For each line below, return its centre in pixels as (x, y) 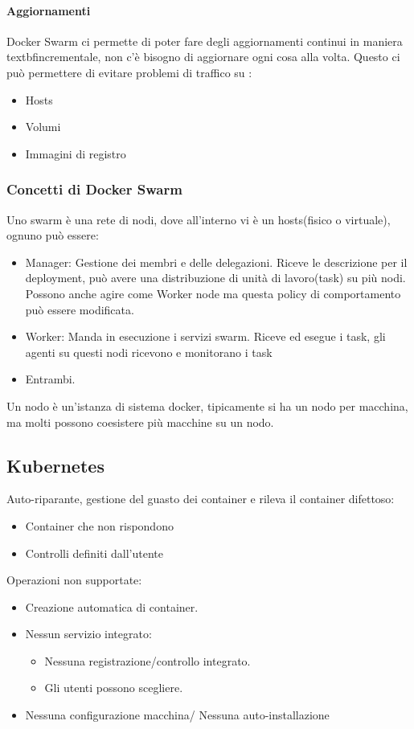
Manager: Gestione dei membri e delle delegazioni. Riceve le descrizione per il (216, 262)
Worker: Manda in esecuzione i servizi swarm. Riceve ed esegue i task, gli (205, 336)
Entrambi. (50, 379)
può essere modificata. (80, 309)
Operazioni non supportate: (74, 580)
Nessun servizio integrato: (88, 634)
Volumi (43, 127)
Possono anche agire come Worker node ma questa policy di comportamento (213, 293)
